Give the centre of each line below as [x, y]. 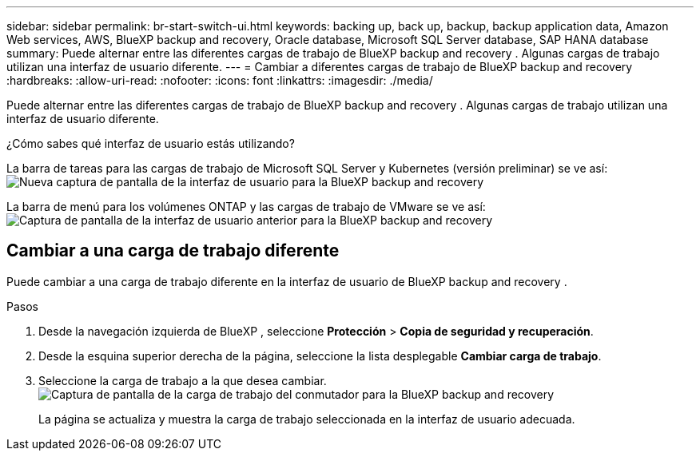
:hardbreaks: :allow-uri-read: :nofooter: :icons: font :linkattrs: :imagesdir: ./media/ [220, 80]
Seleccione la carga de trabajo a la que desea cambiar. [183, 380]
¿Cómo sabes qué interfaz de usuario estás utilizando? [151, 143]
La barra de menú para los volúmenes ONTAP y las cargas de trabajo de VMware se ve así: [246, 207]
